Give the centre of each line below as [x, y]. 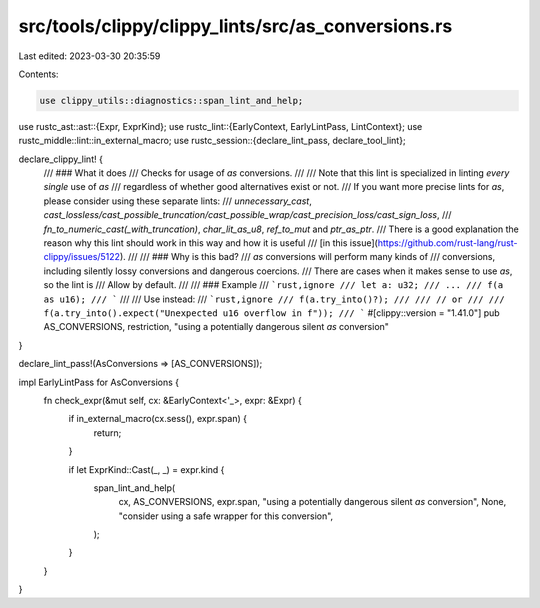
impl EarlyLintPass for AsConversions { [99, 382]
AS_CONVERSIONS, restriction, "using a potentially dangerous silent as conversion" [216, 327]
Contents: [38, 74]
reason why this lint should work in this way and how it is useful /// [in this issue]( [211, 243]
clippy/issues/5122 [81, 257]
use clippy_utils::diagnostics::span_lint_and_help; [171, 100]
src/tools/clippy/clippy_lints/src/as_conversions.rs [235, 26]
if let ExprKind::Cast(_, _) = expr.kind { [146, 469]
